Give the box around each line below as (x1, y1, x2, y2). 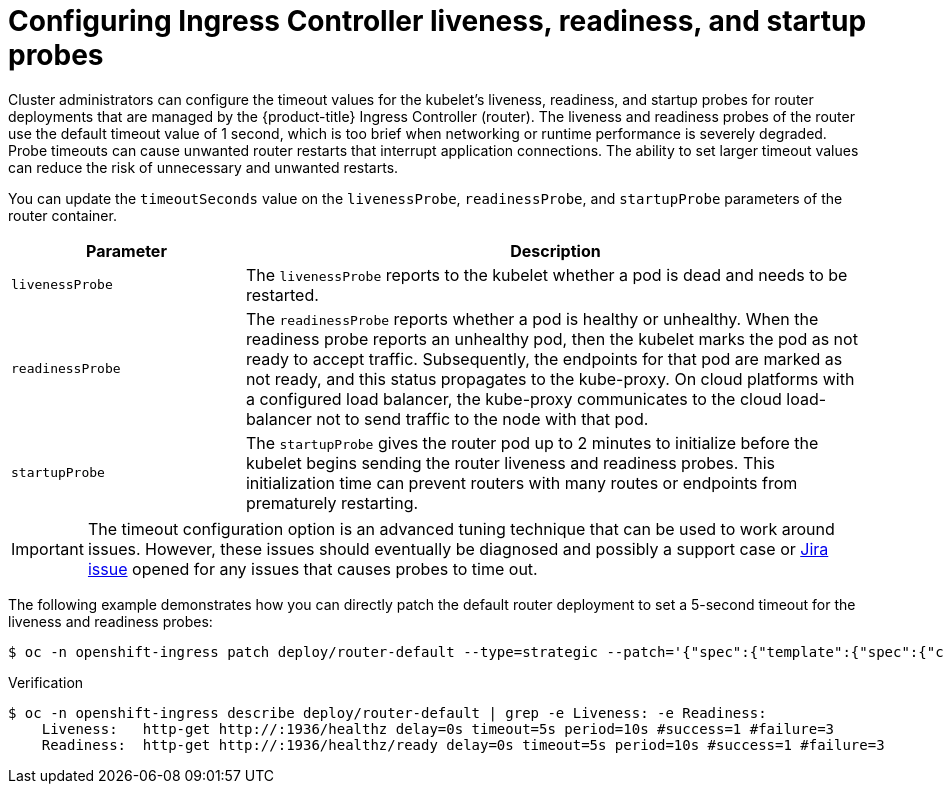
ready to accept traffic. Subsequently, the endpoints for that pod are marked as (245, 348, 843, 369)
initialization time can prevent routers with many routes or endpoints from (245, 472, 798, 493)
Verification (8, 673, 84, 691)
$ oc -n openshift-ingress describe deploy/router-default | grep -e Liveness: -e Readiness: (8, 704, 767, 721)
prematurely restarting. (245, 492, 419, 513)
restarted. (245, 284, 319, 305)
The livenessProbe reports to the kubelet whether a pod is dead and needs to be (245, 264, 848, 285)
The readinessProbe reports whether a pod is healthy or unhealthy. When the (245, 308, 819, 329)
